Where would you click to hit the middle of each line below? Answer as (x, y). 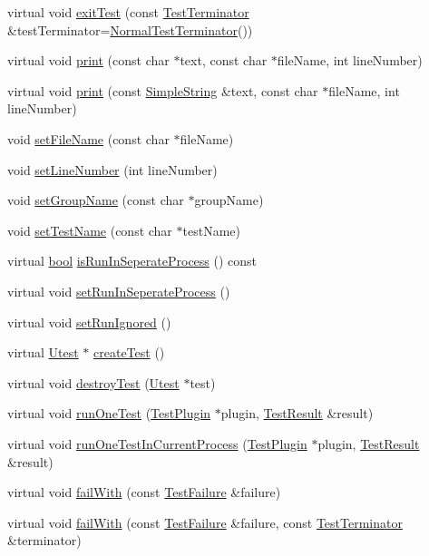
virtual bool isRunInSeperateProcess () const (132, 261)
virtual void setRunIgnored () (89, 322)
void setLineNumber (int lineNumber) (112, 169)
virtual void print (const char (88, 60)
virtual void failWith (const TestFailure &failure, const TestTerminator (205, 522)
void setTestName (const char (90, 230)
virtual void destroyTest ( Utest (93, 382)
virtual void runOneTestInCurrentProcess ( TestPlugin (157, 443)
